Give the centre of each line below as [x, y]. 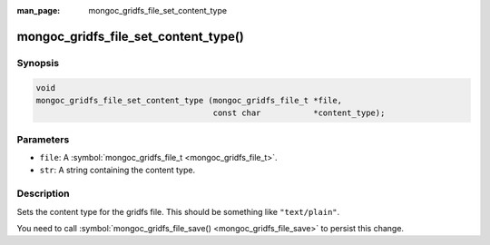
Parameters [43, 139]
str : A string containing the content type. [117, 170]
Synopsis [38, 63]
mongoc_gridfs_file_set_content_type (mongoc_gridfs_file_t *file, [189, 100]
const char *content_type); [299, 113]
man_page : [39, 10]
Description [43, 193]
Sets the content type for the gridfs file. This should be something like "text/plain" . [178, 211]
